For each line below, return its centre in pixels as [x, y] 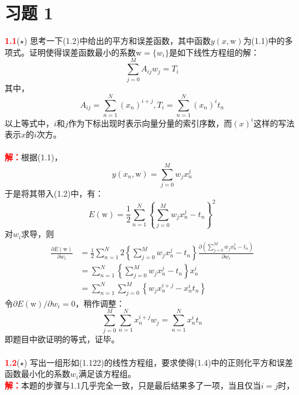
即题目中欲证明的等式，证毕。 [62, 339]
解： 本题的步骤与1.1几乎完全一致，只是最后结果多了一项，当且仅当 [133, 385]
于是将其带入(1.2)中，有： [54, 193]
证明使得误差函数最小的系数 [82, 52]
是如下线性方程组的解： [214, 52]
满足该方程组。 [107, 374]
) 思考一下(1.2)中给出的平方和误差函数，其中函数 [117, 41]
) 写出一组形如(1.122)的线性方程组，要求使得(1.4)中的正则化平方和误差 [159, 362]
